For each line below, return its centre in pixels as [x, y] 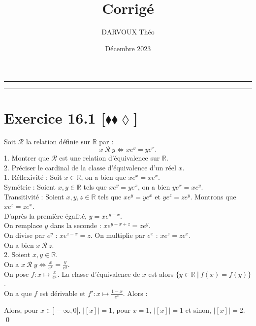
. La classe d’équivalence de [99, 274]
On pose [16, 274]
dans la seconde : [76, 225]
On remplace [23, 225]
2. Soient [17, 254]
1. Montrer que [27, 158]
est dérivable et [63, 293]
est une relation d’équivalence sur [110, 158]
